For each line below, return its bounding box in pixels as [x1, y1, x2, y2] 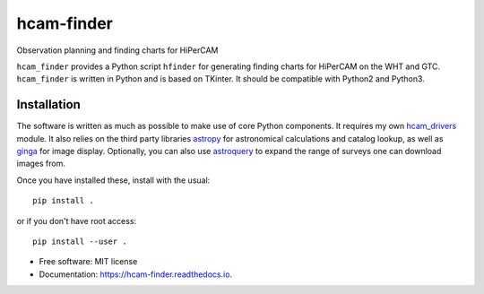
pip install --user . [32, 236, 127, 246]
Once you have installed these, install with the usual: [16, 175, 211, 186]
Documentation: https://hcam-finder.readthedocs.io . [39, 269, 233, 280]
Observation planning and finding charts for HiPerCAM [16, 45, 219, 56]
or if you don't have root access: [16, 215, 137, 226]
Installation [16, 97, 81, 112]
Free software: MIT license [39, 256, 138, 267]
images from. [16, 158, 66, 169]
